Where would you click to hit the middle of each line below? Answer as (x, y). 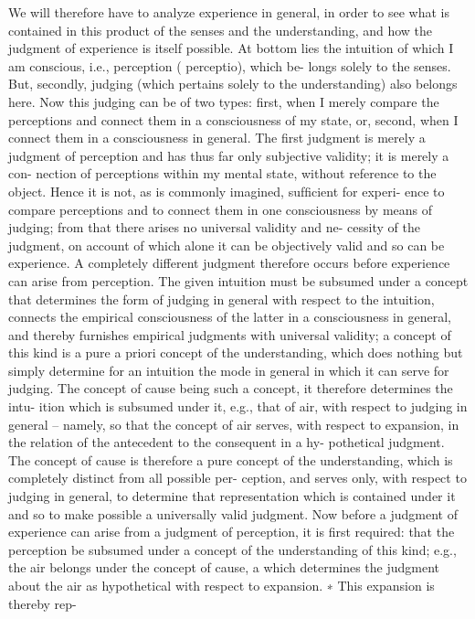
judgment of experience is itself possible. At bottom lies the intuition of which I (231, 48)
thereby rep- (42, 603)
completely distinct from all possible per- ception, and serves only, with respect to (237, 478)
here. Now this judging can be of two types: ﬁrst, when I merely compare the (224, 101)
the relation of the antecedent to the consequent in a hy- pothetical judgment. (227, 442)
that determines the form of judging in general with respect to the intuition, (222, 299)
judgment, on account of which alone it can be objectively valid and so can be (227, 245)
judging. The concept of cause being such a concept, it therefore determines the (231, 388)
